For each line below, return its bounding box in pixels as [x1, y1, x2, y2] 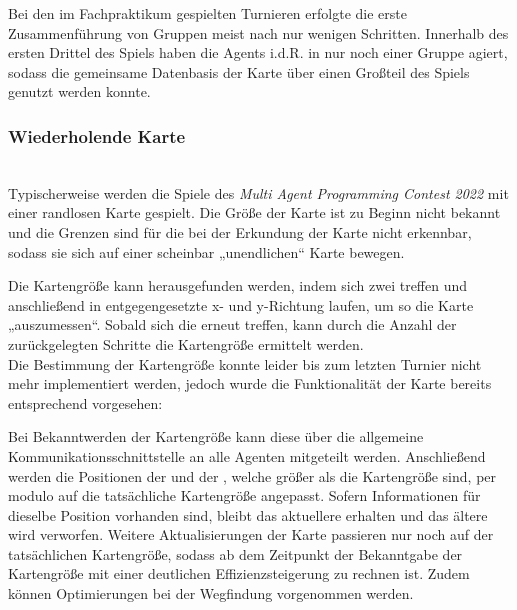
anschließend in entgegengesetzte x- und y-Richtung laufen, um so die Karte [8, 294, 474, 315]
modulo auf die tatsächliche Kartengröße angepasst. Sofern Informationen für [8, 485, 481, 506]
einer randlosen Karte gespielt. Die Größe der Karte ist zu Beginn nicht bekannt [8, 202, 501, 223]
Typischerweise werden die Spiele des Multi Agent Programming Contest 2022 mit [8, 182, 509, 203]
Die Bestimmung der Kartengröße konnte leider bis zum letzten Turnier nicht [8, 353, 482, 374]
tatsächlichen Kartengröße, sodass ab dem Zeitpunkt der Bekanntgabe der [8, 543, 463, 564]
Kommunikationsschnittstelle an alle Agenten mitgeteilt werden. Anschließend [8, 445, 486, 466]
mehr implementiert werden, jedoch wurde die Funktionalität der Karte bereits [8, 373, 492, 394]
